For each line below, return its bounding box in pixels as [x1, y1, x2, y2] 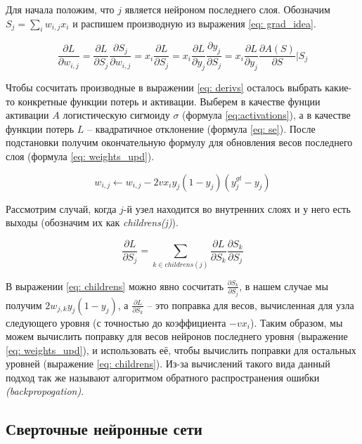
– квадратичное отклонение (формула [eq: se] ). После [87, 121, 316, 136]
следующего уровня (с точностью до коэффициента [6, 315, 226, 329]
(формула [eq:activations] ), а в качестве [182, 107, 351, 122]
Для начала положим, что [6, 2, 115, 16]
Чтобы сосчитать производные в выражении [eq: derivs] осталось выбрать [6, 80, 322, 95]
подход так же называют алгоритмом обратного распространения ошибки [6, 370, 320, 384]
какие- [325, 80, 352, 95]
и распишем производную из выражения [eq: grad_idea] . [72, 15, 316, 30]
